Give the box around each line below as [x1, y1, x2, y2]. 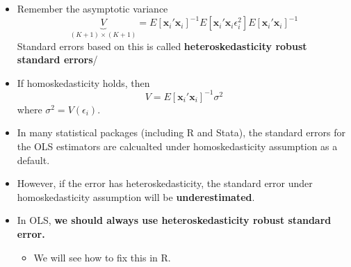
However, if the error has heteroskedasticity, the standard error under [17, 176, 313, 191]
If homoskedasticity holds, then [17, 75, 150, 90]
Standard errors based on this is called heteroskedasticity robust [17, 38, 307, 53]
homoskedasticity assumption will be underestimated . [17, 189, 255, 204]
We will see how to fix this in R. [33, 250, 171, 264]
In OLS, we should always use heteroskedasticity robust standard [17, 213, 332, 227]
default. [17, 152, 50, 167]
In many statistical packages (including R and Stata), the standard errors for [17, 125, 345, 140]
